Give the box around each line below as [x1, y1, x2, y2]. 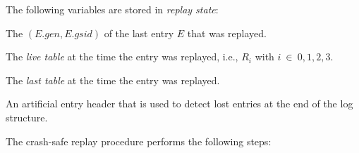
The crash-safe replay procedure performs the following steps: [6, 133, 272, 148]
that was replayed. [187, 25, 267, 40]
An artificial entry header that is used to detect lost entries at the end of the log [6, 96, 353, 111]
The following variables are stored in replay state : [6, 2, 219, 16]
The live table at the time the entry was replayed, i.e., [6, 49, 238, 64]
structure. [6, 109, 48, 124]
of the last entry [104, 25, 174, 40]
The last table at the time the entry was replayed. [6, 72, 220, 87]
